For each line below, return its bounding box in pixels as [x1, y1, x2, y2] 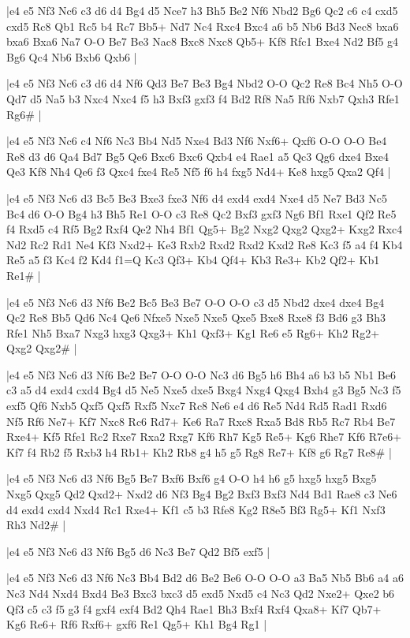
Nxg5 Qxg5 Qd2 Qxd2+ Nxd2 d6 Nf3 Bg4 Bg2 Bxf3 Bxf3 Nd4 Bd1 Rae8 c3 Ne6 [6, 486, 397, 502]
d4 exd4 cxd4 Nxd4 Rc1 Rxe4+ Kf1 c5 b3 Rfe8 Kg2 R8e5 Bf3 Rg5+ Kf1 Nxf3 [6, 501, 386, 517]
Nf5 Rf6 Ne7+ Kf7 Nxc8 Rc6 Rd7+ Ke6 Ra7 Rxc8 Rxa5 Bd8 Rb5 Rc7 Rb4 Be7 [6, 412, 396, 429]
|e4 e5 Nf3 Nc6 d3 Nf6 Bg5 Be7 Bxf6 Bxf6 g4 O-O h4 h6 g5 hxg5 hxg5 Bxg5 [6, 470, 377, 487]
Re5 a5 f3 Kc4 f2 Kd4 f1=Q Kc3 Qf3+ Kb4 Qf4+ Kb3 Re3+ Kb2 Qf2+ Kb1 [6, 252, 380, 268]
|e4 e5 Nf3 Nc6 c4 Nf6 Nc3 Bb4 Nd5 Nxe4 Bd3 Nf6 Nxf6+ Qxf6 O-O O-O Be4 [6, 132, 387, 149]
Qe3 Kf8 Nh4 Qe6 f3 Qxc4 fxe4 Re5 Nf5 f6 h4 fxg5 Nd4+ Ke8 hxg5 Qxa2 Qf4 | [6, 163, 391, 180]
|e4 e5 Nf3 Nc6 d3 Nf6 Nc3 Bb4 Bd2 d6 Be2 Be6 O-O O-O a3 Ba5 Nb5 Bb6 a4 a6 [6, 569, 404, 586]
